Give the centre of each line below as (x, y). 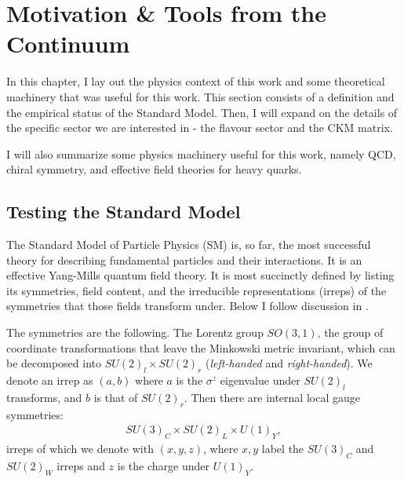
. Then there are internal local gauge (272, 397)
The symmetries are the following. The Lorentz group (135, 332)
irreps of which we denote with (80, 449)
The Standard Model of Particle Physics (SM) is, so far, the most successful (189, 245)
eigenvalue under (260, 380)
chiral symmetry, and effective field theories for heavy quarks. (154, 169)
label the (283, 449)
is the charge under (163, 465)
